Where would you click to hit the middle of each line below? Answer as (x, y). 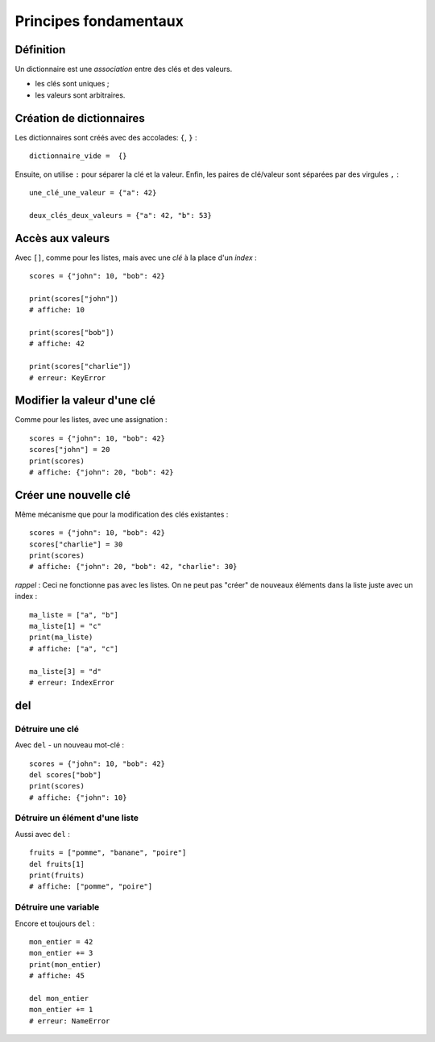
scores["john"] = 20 (70, 450)
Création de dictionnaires (80, 118)
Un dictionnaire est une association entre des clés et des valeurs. (124, 69)
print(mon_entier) (66, 964)
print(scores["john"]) (74, 298)
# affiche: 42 (57, 344)
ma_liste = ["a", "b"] (74, 615)
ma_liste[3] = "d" (66, 671)
